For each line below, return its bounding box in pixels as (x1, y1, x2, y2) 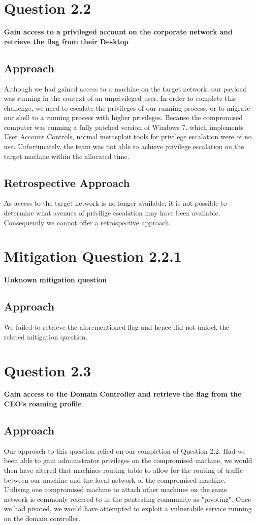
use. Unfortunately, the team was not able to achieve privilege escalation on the (4, 141, 244, 152)
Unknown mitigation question (4, 275, 107, 285)
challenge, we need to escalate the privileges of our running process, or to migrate (4, 102, 250, 113)
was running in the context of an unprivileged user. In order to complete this (4, 93, 236, 103)
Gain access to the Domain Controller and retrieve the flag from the (4, 389, 242, 399)
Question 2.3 (4, 360, 91, 380)
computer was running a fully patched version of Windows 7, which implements (4, 122, 244, 132)
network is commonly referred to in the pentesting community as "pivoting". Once (4, 494, 251, 504)
